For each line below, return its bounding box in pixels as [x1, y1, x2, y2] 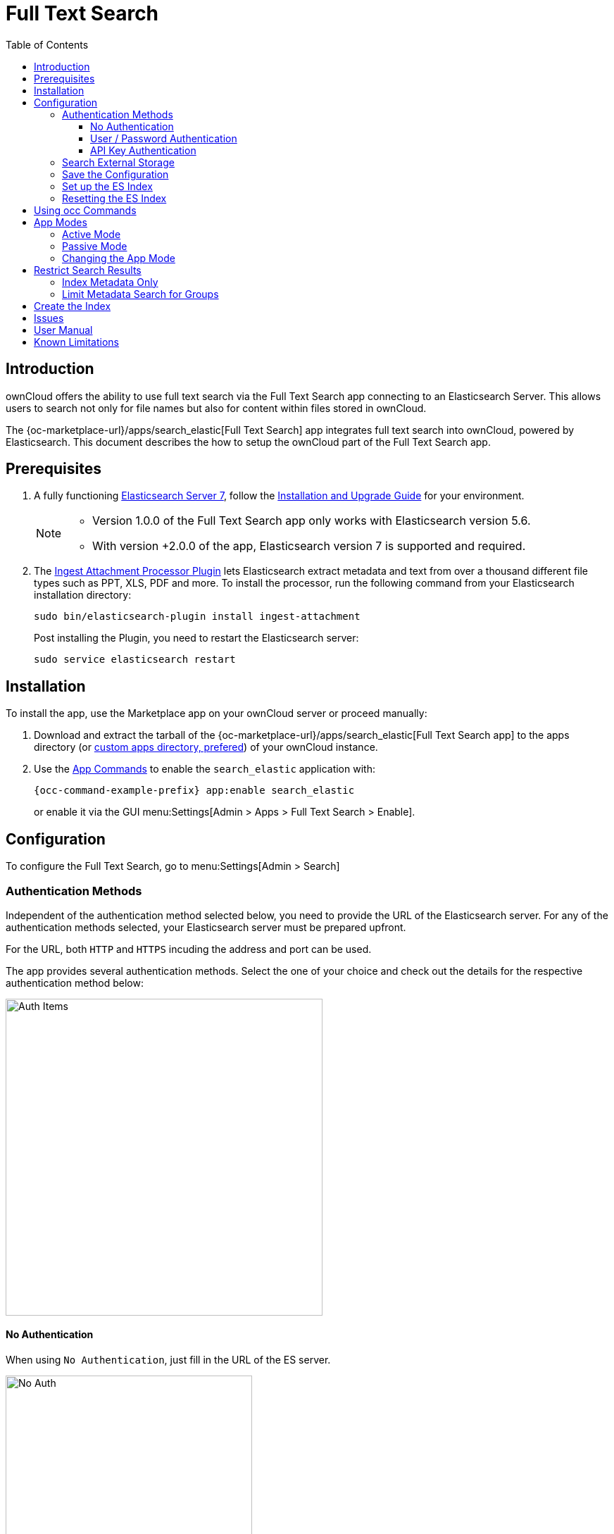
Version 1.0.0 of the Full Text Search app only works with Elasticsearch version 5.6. [92, 513, 531, 528]
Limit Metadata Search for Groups [62, 287, 219, 300]
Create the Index [34, 299, 111, 312]
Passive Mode [62, 239, 127, 252]
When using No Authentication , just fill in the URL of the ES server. [6, 1354, 331, 1366]
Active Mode [62, 227, 121, 240]
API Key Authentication [90, 144, 196, 156]
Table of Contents [6, 38, 89, 51]
